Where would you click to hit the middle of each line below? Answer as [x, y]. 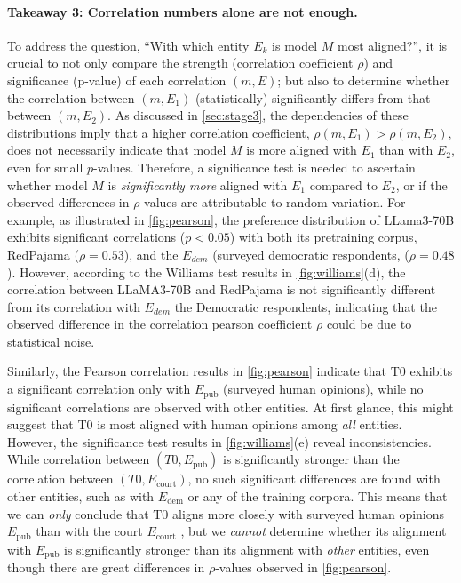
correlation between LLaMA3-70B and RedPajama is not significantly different [222, 289]
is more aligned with [302, 150]
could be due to [369, 324]
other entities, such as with [81, 495]
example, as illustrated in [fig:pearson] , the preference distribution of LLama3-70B [231, 219]
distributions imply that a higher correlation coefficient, [159, 132]
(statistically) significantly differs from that [313, 97]
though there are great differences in [106, 567]
